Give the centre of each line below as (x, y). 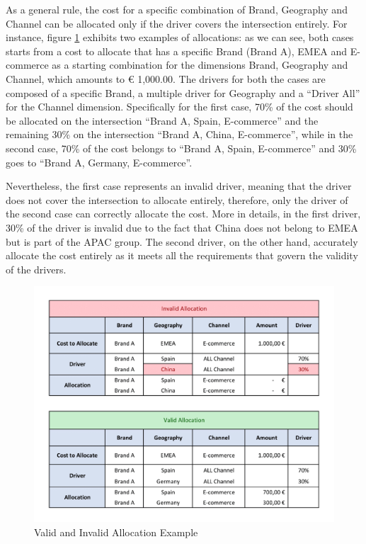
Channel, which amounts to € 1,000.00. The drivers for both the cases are (166, 78)
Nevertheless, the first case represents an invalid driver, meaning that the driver (179, 186)
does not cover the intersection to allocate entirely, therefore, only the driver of (177, 199)
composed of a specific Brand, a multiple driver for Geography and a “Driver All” (183, 92)
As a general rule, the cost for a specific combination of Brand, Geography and (177, 9)
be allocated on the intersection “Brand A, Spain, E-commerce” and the (162, 120)
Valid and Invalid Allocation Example (116, 532)
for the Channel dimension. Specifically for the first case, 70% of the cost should (179, 107)
